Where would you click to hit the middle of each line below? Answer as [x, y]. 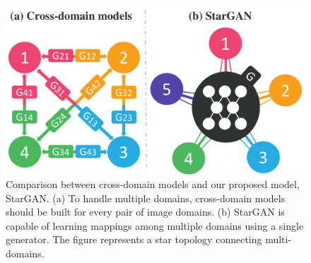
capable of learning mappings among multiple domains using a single [155, 225]
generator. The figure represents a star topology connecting [134, 239]
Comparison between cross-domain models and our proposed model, [153, 184]
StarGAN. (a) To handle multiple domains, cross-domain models [146, 198]
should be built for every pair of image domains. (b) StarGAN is [145, 212]
